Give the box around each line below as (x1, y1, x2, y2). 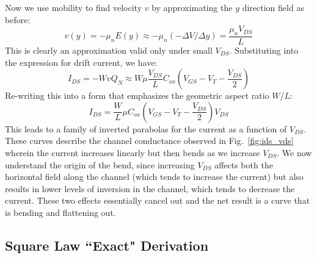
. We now (277, 146, 312, 159)
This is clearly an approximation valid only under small (5, 44, 213, 57)
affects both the (214, 158, 273, 171)
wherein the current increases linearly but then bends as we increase (5, 146, 260, 159)
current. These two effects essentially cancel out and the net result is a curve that (5, 194, 310, 207)
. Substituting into (229, 44, 299, 57)
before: (5, 13, 31, 26)
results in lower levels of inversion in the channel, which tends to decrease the (5, 182, 295, 195)
